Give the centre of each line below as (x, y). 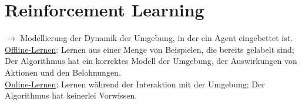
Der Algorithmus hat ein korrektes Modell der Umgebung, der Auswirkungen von (151, 61)
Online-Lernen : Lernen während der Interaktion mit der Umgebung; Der (135, 84)
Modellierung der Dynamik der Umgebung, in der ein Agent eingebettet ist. (157, 38)
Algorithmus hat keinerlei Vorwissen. (71, 95)
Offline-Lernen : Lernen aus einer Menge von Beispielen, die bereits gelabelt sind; (150, 49)
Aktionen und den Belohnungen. (63, 72)
